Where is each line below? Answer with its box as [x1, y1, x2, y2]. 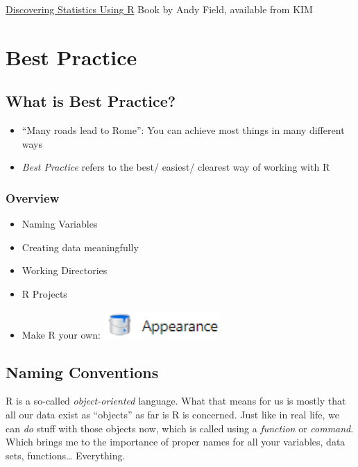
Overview [6, 189, 60, 206]
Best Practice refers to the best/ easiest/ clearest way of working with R [22, 160, 330, 174]
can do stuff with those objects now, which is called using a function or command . [6, 421, 354, 435]
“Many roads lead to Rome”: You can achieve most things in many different [22, 123, 345, 137]
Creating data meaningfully [22, 239, 139, 254]
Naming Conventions [6, 361, 159, 382]
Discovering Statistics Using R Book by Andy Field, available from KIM [6, 2, 313, 16]
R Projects [22, 286, 67, 300]
